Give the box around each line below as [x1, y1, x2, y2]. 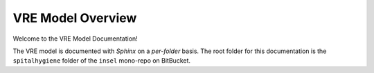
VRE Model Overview [12, 10, 137, 25]
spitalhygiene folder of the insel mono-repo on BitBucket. [12, 56, 190, 65]
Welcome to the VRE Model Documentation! [12, 34, 138, 43]
